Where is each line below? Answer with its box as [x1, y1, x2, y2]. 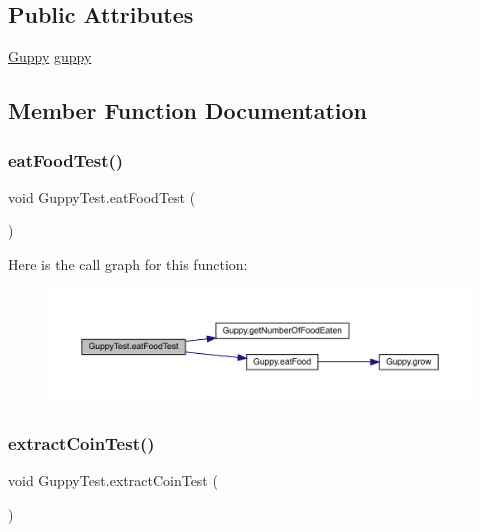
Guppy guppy [8, 46, 92, 67]
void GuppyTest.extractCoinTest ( [8, 469, 218, 490]
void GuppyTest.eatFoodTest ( [8, 186, 196, 207]
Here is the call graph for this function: [8, 253, 248, 274]
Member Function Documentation [8, 95, 368, 126]
